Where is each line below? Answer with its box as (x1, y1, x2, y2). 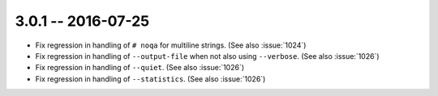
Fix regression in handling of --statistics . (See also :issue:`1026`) (35, 73, 266, 84)
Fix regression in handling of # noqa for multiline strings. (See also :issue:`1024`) (35, 40, 307, 50)
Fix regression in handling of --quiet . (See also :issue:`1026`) (35, 63, 245, 73)
